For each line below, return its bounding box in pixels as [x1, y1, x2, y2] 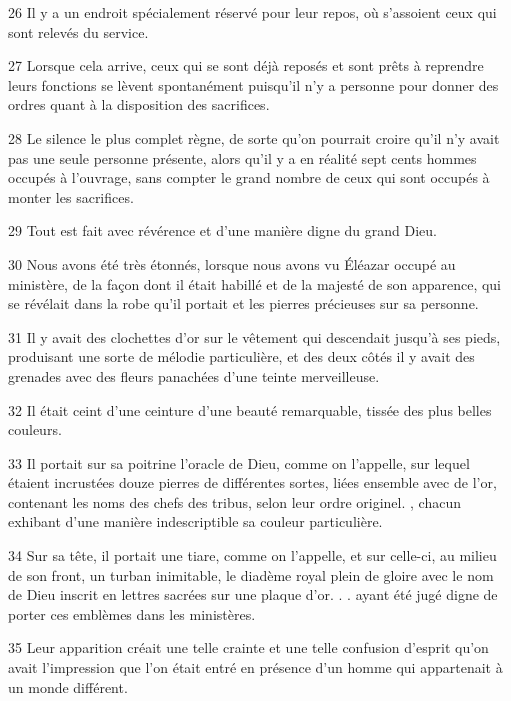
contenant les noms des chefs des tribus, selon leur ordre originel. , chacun [8, 491, 461, 512]
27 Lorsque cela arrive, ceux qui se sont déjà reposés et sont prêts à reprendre [8, 55, 484, 76]
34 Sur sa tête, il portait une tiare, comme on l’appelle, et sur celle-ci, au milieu [8, 545, 497, 566]
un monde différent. [8, 676, 128, 697]
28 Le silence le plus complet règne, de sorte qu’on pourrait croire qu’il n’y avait [8, 127, 500, 148]
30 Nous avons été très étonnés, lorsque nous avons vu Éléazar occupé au [8, 253, 456, 274]
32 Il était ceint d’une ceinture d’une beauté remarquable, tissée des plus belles [8, 399, 492, 420]
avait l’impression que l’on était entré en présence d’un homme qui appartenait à [8, 657, 503, 678]
